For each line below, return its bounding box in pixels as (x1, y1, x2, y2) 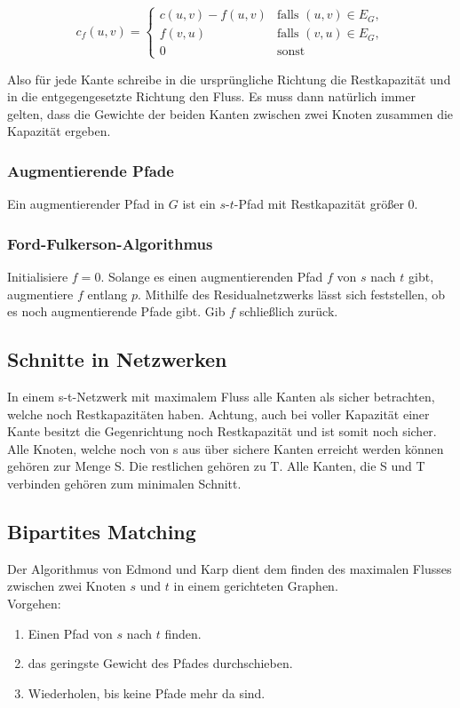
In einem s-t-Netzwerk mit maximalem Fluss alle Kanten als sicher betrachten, (7, 386, 435, 405)
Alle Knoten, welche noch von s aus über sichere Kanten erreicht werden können (7, 439, 444, 457)
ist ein (182, 195, 216, 213)
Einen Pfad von (28, 624, 113, 642)
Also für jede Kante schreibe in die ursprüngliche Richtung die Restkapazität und (7, 69, 451, 88)
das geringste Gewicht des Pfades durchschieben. (28, 654, 293, 672)
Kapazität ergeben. (7, 122, 111, 140)
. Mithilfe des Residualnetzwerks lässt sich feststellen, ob (137, 284, 446, 303)
